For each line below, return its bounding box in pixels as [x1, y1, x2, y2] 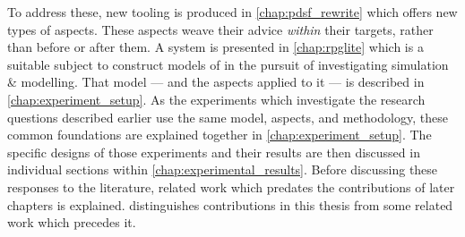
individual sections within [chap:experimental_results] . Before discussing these [7, 160, 438, 179]
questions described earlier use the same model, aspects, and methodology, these [7, 107, 448, 126]
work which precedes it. [7, 213, 136, 232]
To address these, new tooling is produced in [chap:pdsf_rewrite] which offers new [7, 3, 458, 21]
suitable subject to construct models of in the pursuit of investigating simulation [7, 55, 449, 73]
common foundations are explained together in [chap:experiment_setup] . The [7, 125, 432, 144]
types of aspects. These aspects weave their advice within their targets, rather [7, 20, 434, 38]
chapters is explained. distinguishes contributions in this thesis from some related [7, 195, 453, 214]
